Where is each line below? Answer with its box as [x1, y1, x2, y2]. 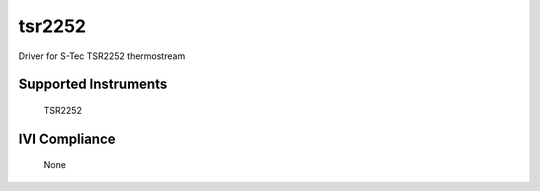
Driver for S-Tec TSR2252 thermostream [18, 50, 186, 62]
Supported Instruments [18, 76, 168, 93]
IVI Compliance [18, 130, 116, 147]
